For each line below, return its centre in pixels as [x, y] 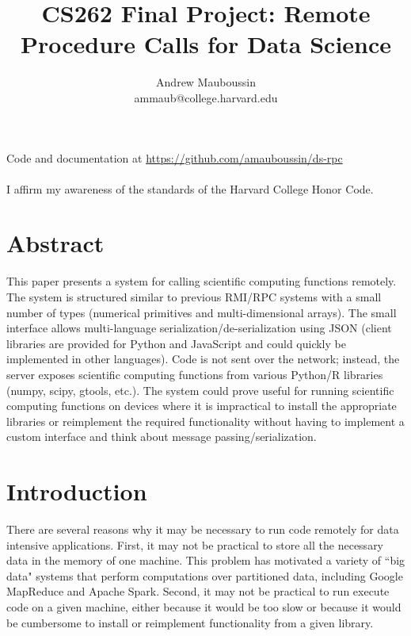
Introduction [77, 491]
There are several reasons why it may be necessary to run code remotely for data [203, 529]
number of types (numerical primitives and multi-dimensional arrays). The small [202, 312]
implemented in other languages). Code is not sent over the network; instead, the [203, 359]
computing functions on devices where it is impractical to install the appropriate [202, 406]
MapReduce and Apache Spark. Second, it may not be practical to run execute [198, 591]
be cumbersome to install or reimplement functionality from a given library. [190, 622]
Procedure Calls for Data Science [206, 44]
